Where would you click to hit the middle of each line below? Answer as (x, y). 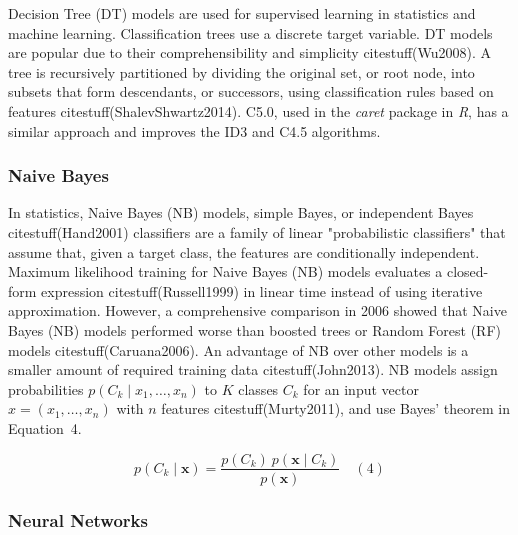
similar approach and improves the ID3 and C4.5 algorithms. (194, 130)
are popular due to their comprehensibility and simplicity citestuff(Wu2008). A (250, 52)
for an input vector (361, 388)
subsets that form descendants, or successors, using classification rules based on (251, 91)
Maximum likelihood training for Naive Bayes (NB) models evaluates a (225, 271)
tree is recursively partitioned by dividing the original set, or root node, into (241, 71)
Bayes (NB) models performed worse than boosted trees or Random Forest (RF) (254, 329)
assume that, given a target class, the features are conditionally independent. (244, 251)
